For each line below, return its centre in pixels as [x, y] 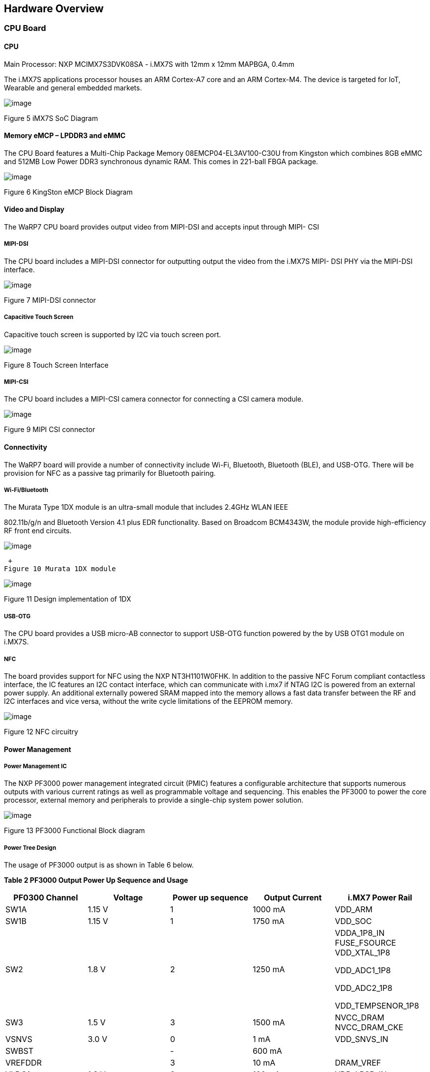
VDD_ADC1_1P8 [363, 971]
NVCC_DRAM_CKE [369, 1028]
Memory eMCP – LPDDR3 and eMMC [65, 136]
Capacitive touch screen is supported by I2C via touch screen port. [113, 334]
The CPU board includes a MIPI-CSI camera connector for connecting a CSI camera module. [154, 399]
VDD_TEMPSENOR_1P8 [377, 1006]
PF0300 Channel [46, 898]
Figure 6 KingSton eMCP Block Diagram [68, 192]
